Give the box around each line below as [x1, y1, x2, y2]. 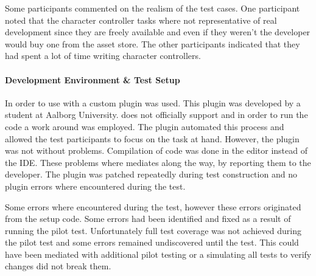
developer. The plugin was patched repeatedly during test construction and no [5, 168, 297, 181]
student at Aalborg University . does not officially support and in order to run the [5, 108, 308, 121]
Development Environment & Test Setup [5, 73, 180, 86]
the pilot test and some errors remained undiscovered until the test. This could [5, 236, 299, 249]
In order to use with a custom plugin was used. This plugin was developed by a [5, 96, 301, 109]
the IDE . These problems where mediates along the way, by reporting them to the [5, 156, 311, 168]
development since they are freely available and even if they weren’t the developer [5, 26, 311, 38]
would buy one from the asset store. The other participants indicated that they [5, 37, 300, 50]
